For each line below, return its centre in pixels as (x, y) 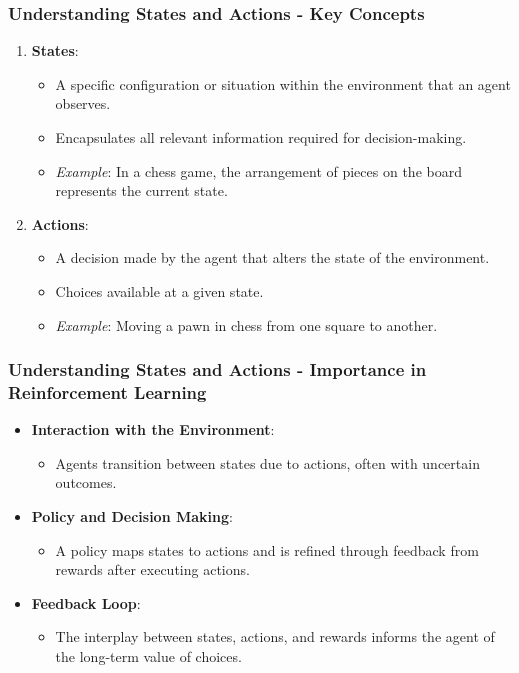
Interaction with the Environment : (153, 429)
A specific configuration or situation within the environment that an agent (283, 83)
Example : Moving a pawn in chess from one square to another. (246, 324)
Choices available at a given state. (159, 290)
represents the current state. (141, 190)
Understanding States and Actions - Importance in (217, 369)
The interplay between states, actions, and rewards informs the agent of (275, 636)
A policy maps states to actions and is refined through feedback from (267, 549)
